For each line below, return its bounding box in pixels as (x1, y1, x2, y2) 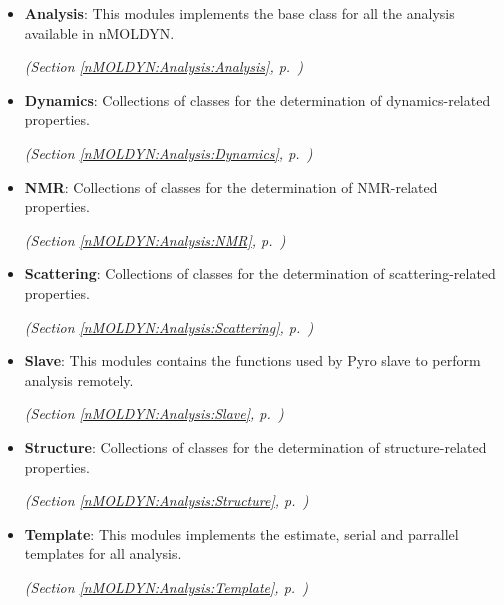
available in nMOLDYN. (24, 22, 175, 43)
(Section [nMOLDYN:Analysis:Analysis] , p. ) (24, 56, 304, 77)
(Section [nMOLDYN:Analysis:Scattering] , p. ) (24, 316, 314, 337)
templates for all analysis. (24, 543, 182, 564)
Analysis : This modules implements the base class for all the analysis (24, 3, 455, 23)
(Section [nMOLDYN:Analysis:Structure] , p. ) (24, 490, 309, 511)
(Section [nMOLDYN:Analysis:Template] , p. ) (24, 576, 309, 597)
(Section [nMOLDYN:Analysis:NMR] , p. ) (24, 229, 286, 250)
